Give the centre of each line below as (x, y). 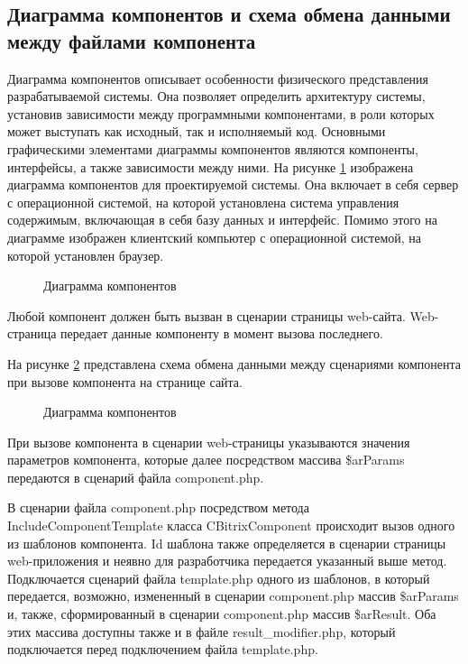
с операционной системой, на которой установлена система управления (203, 202)
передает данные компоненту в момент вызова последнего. (222, 333)
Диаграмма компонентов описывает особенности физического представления (218, 78)
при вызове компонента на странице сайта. (125, 381)
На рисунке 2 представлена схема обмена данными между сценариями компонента (234, 363)
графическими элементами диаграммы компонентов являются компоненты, (213, 148)
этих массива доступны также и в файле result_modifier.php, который (202, 631)
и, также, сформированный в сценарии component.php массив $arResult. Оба (222, 614)
